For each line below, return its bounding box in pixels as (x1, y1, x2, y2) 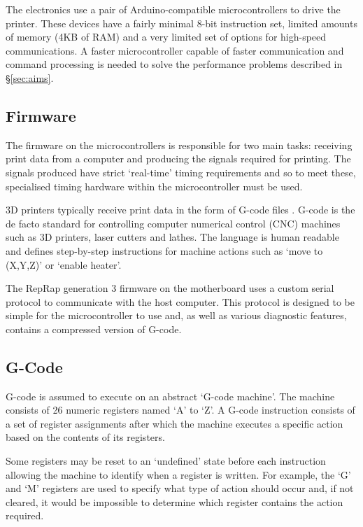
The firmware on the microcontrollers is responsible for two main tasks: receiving (6, 137, 353, 152)
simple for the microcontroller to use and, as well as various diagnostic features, (6, 308, 347, 323)
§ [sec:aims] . (6, 70, 54, 85)
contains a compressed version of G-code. (6, 321, 182, 336)
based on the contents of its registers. (6, 430, 165, 444)
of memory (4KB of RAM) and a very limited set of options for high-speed (6, 29, 327, 44)
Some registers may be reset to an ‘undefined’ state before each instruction (6, 454, 326, 468)
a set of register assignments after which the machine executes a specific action (6, 416, 343, 430)
